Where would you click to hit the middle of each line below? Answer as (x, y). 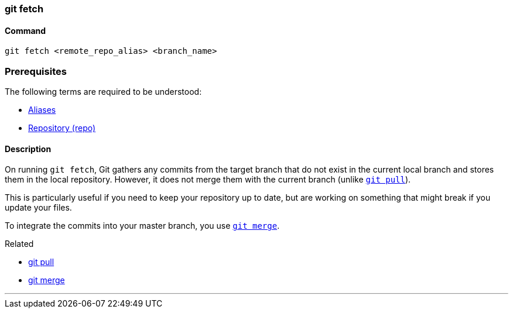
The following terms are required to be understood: (103, 91)
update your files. (38, 208)
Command (25, 30)
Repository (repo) (62, 128)
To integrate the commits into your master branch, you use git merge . (142, 226)
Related (19, 244)
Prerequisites (36, 71)
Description (28, 149)
